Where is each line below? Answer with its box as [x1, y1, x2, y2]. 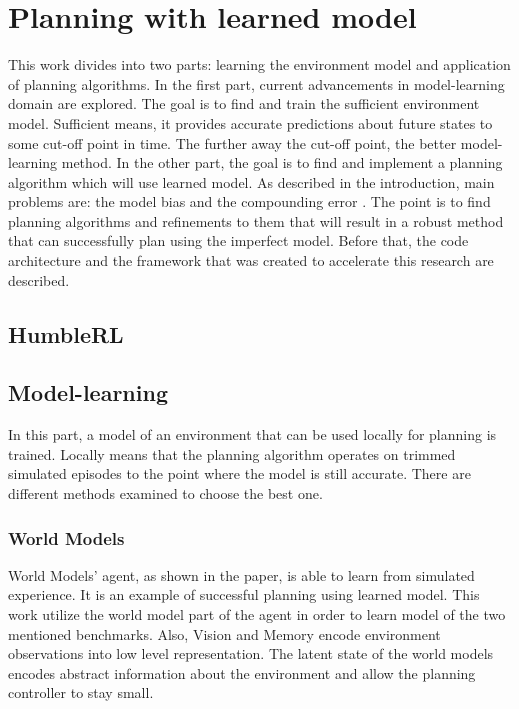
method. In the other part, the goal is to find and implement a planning [61, 152, 503, 173]
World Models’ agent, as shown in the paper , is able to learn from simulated [8, 564, 475, 585]
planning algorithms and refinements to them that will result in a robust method [8, 210, 504, 231]
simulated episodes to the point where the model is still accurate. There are [8, 463, 471, 484]
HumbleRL [8, 318, 124, 349]
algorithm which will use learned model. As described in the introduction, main [8, 171, 495, 192]
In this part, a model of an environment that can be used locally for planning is [8, 424, 497, 445]
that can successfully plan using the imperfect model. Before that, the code [8, 230, 469, 251]
